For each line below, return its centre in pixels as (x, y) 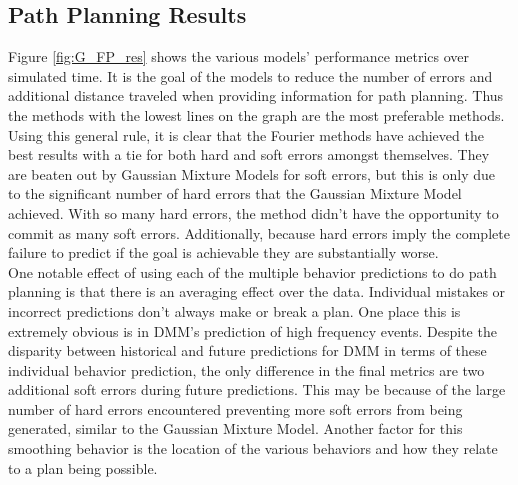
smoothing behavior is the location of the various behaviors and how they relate (253, 448)
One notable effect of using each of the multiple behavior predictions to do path (252, 271)
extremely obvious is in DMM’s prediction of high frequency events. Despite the (252, 330)
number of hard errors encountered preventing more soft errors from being (235, 408)
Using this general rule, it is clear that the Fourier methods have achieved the (246, 134)
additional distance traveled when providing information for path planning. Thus (256, 95)
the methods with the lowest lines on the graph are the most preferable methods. (256, 114)
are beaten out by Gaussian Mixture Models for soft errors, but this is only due (252, 173)
